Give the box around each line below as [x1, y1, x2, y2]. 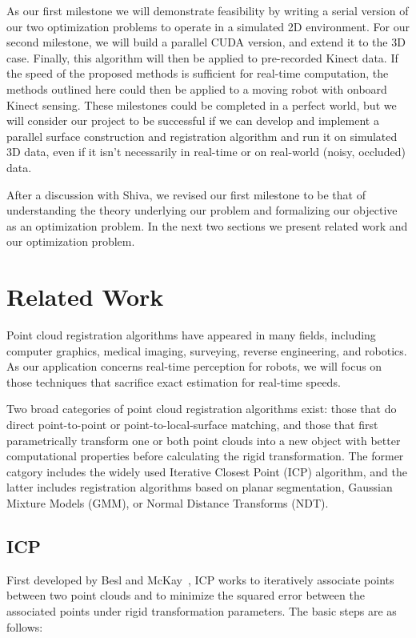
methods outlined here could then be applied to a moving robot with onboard [6, 80, 387, 97]
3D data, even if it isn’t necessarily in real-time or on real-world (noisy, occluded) [6, 143, 406, 160]
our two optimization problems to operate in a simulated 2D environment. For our [6, 18, 410, 34]
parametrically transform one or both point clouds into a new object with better [6, 431, 401, 448]
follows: [6, 618, 43, 635]
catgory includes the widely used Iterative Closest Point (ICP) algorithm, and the [6, 463, 407, 480]
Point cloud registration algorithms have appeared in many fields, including [6, 327, 376, 343]
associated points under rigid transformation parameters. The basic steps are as [6, 602, 397, 619]
